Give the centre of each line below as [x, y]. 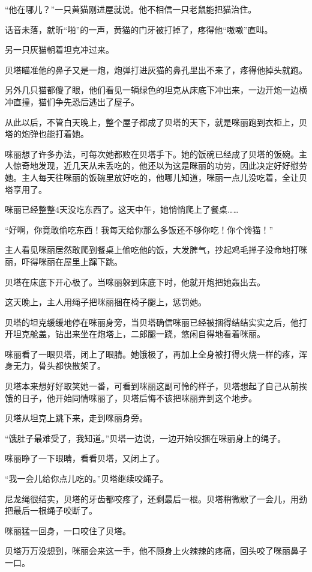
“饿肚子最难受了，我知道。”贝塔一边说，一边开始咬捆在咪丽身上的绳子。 [145, 438]
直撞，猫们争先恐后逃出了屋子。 [76, 101]
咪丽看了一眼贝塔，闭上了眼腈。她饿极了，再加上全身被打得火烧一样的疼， [152, 354]
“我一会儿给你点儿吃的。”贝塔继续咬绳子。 [87, 479]
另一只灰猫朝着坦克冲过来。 [59, 50]
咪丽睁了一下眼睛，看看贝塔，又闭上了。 [85, 458]
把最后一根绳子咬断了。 [51, 510]
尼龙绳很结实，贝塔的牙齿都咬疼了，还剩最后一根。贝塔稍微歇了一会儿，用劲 [156, 498]
